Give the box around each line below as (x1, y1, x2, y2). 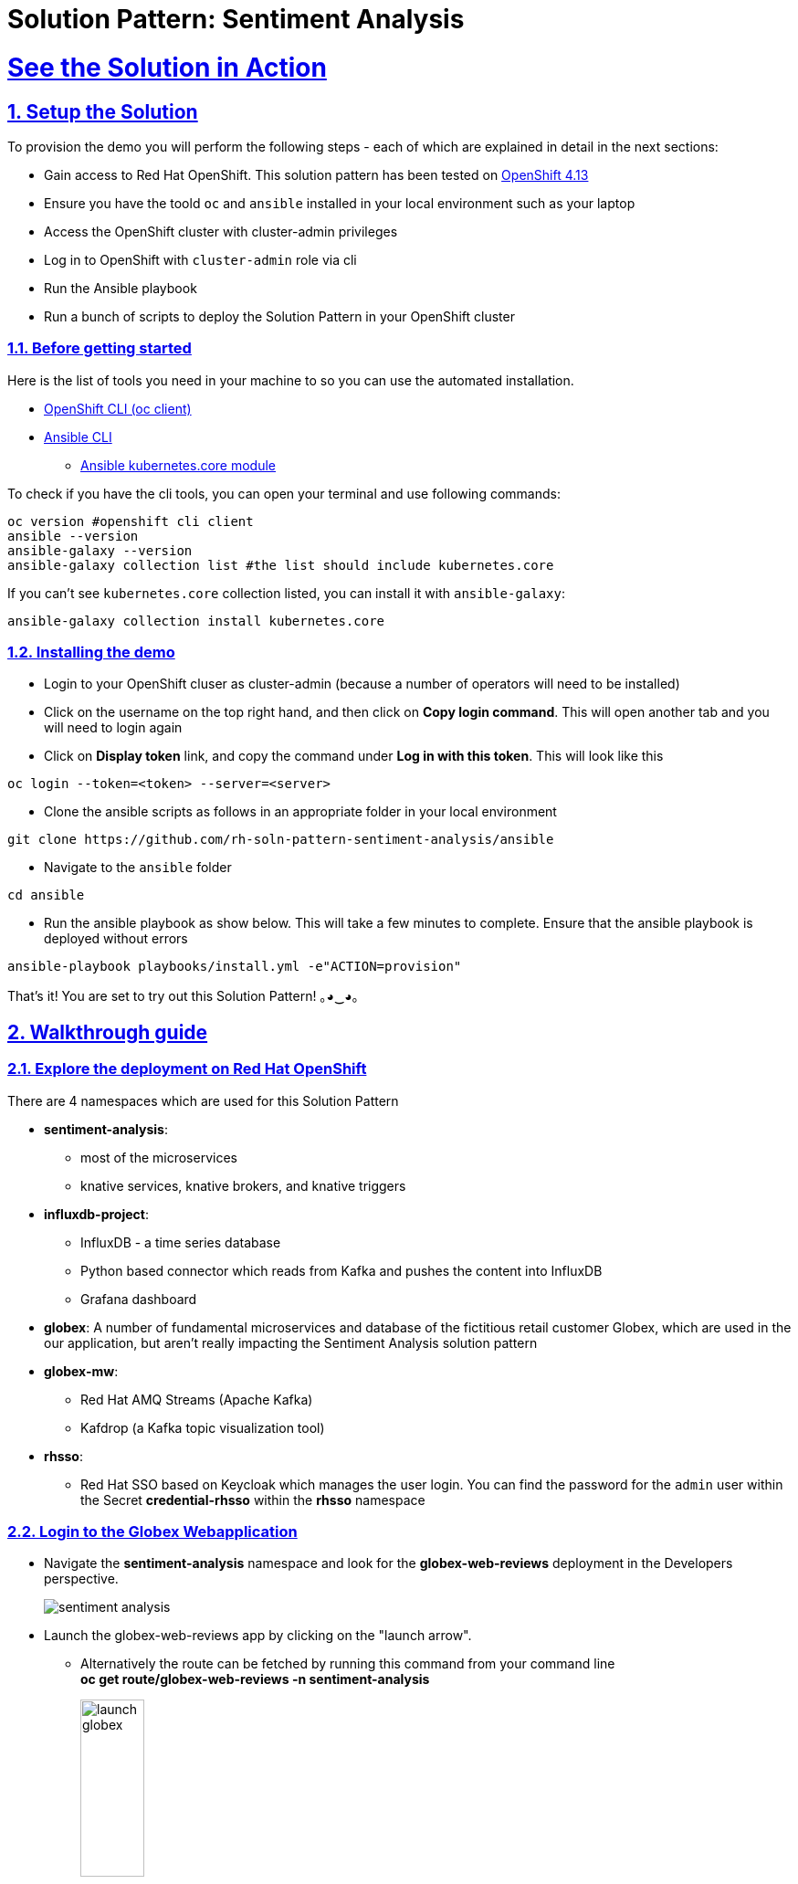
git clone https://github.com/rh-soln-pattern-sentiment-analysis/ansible (7, 832, 554, 847)
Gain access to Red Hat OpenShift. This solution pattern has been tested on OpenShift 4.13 (44, 166, 589, 183)
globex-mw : (44, 1363, 119, 1379)
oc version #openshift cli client (7, 513, 254, 529)
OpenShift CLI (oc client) (44, 400, 192, 416)
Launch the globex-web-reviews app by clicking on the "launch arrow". (44, 1627, 472, 1644)
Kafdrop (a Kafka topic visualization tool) (80, 1419, 325, 1436)
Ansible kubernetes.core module (80, 457, 277, 473)
